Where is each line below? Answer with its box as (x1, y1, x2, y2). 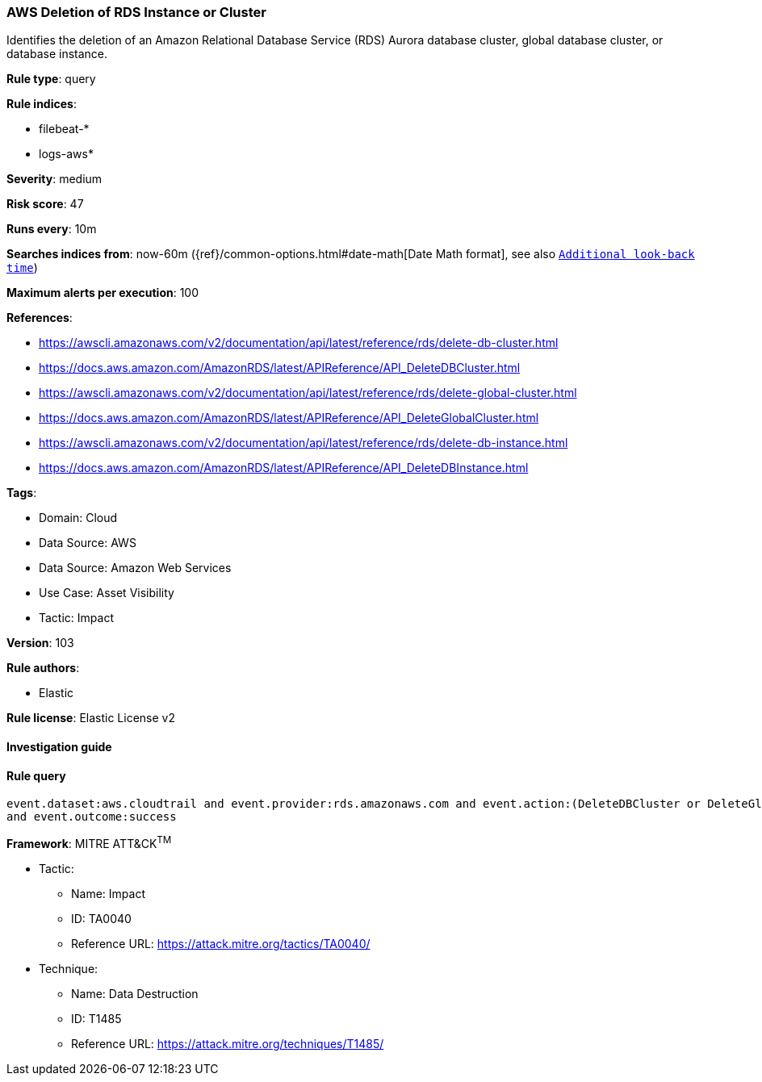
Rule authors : (6, 661, 80, 675)
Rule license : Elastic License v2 (6, 711, 175, 725)
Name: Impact (71, 886, 145, 900)
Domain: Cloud (39, 511, 118, 525)
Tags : (6, 486, 37, 500)
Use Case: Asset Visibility (39, 586, 174, 600)
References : (6, 311, 73, 325)
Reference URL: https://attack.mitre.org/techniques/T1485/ (71, 1036, 384, 1051)
